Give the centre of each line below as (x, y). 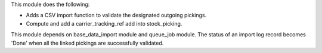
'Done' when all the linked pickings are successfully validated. (87, 43)
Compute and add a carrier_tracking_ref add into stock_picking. (104, 23)
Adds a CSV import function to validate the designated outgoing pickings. (116, 15)
